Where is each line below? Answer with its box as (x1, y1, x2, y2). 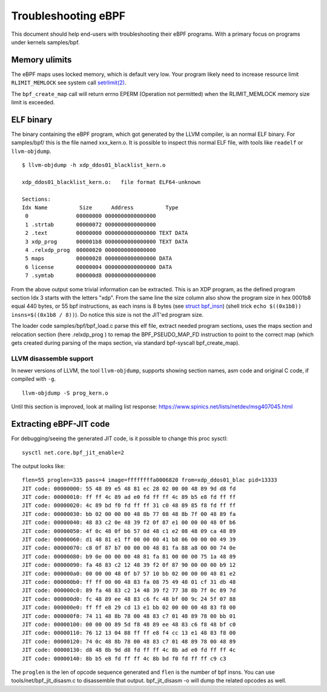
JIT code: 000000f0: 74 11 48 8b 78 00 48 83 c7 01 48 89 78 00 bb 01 (22, 612, 236, 619)
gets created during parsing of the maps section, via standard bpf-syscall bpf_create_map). (11, 339, 240, 346)
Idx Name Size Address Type (22, 204, 179, 211)
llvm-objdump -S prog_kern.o (22, 389, 108, 396)
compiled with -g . (11, 375, 56, 382)
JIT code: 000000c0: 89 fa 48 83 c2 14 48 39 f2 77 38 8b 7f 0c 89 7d (22, 587, 236, 594)
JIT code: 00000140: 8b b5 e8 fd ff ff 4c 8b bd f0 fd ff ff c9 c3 (22, 655, 226, 662)
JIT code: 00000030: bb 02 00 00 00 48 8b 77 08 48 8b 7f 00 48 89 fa (22, 511, 236, 517)
